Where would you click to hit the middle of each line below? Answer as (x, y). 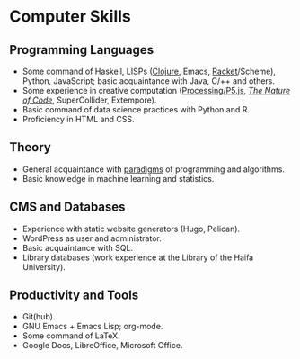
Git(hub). (39, 317)
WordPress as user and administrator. (92, 238)
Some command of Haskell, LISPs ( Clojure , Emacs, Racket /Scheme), (149, 71)
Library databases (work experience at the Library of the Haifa (138, 257)
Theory (31, 147)
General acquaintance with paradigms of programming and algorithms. (154, 169)
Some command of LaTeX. (71, 336)
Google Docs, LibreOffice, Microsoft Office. (102, 346)
